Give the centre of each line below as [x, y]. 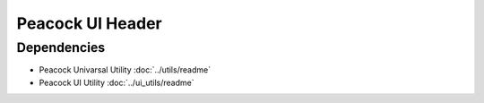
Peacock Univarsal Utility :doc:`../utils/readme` [125, 70]
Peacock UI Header [89, 23]
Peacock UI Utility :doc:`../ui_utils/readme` [117, 82]
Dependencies [61, 47]
